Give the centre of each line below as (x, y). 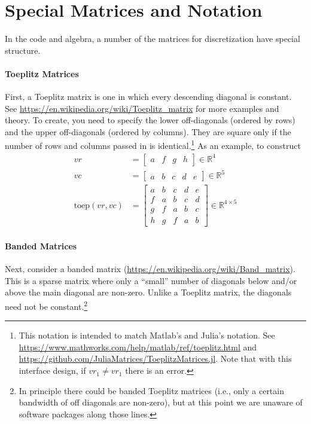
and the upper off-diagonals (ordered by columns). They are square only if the (148, 131)
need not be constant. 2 (46, 305)
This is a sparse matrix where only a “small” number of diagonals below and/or (151, 280)
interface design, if (52, 370)
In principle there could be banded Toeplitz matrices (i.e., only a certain (151, 390)
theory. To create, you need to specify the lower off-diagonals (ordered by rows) (150, 120)
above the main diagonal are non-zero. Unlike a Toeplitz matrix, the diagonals (148, 292)
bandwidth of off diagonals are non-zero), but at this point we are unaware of (161, 402)
